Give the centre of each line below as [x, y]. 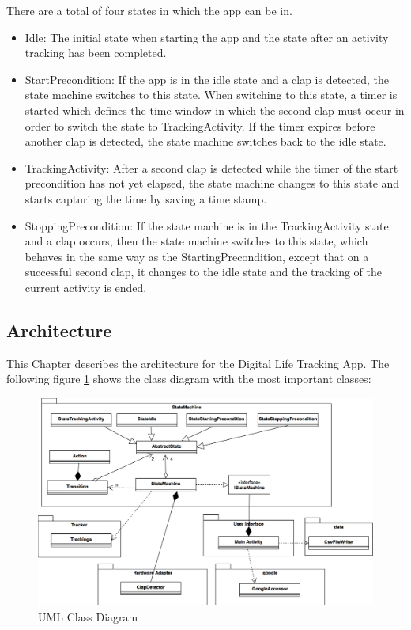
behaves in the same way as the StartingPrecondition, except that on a [197, 256]
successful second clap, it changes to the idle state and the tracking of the [203, 272]
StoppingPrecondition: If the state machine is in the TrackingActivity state [207, 225]
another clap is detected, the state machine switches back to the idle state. [205, 141]
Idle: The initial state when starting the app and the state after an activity [207, 37]
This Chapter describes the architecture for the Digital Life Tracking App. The [198, 363]
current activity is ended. [86, 287]
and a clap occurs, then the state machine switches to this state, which [196, 241]
